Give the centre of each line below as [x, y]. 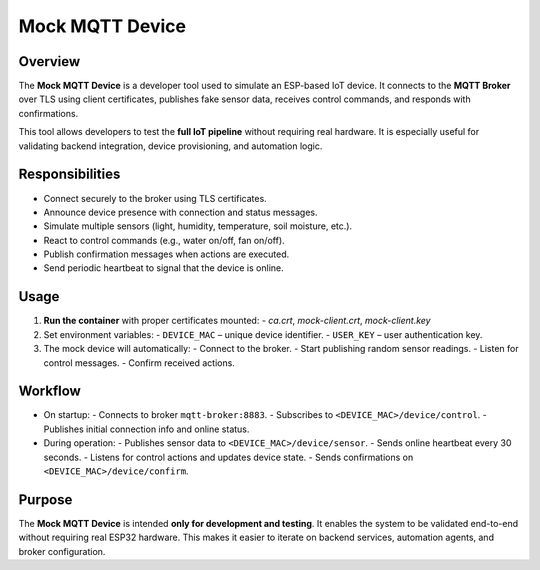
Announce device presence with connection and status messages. [181, 212]
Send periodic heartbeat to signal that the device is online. [163, 268]
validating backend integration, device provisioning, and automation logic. [170, 146]
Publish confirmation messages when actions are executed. [166, 254]
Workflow [50, 391]
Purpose [45, 499]
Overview [49, 61]
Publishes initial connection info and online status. [146, 429]
